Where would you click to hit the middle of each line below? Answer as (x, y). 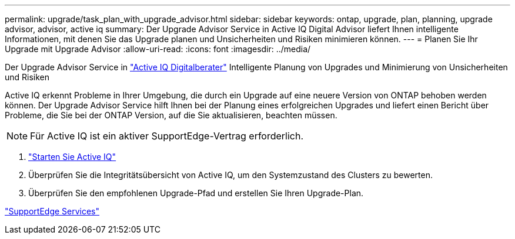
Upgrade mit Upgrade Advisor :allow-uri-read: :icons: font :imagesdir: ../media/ (158, 49)
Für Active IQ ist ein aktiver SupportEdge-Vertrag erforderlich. (167, 136)
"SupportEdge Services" (52, 211)
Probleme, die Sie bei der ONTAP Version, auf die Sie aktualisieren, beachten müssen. (171, 115)
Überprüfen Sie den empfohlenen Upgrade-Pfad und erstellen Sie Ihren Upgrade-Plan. (196, 193)
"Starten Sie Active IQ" (72, 157)
